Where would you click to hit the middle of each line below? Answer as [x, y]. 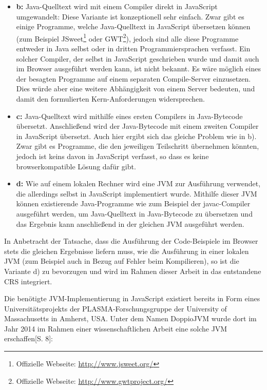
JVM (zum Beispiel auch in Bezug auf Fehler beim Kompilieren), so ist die [122, 261]
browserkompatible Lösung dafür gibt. [76, 166]
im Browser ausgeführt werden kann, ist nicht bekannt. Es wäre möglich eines [138, 69]
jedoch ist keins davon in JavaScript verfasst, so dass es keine [112, 156]
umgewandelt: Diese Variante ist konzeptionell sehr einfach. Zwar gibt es [130, 16]
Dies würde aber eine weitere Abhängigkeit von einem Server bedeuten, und [136, 89]
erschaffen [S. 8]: [29, 338]
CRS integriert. [28, 281]
